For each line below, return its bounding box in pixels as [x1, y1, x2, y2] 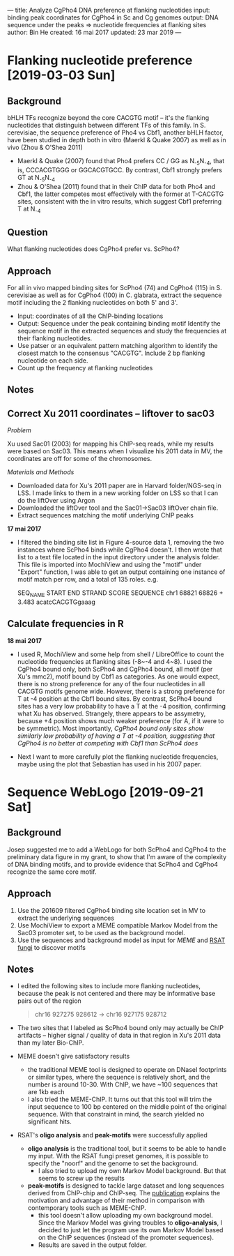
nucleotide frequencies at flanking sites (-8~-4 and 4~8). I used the [17, 657, 212, 665]
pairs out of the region [17, 997, 81, 1005]
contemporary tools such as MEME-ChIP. [27, 1204, 146, 1212]
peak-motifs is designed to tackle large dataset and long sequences [27, 1181, 225, 1190]
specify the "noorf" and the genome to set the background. [27, 1159, 198, 1167]
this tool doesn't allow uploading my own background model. [38, 1211, 214, 1220]
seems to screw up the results [38, 1174, 125, 1183]
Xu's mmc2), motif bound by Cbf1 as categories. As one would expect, [17, 672, 221, 681]
